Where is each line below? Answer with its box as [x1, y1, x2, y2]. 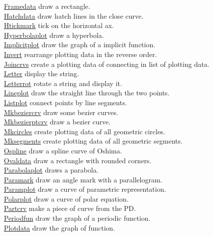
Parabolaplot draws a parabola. [4, 165, 99, 175]
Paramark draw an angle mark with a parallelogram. [4, 174, 162, 184]
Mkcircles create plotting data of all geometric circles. [4, 126, 165, 136]
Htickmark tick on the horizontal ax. [4, 20, 114, 30]
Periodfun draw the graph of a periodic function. [4, 213, 151, 223]
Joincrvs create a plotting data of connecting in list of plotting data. [4, 59, 210, 69]
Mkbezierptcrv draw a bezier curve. [4, 117, 111, 127]
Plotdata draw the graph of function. [4, 222, 115, 233]
